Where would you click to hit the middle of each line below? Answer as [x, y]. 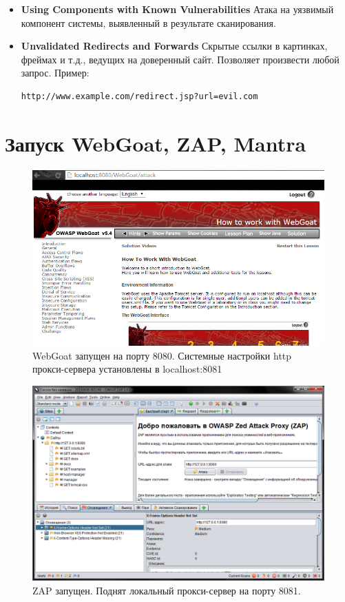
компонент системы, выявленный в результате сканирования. [148, 22]
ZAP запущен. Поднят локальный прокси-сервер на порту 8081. [167, 590]
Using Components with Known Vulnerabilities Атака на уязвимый [177, 9]
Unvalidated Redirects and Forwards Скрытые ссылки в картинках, [174, 46]
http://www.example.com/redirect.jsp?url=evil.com [139, 96]
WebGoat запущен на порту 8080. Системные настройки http [162, 355]
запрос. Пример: [55, 73]
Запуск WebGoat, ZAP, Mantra [156, 143]
